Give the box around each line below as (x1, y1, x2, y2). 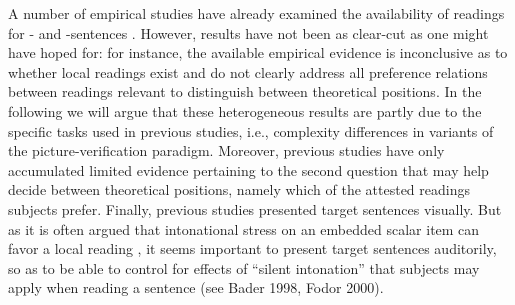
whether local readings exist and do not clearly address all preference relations (8, 61, 488, 82)
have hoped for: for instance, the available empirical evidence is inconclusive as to (8, 42, 508, 63)
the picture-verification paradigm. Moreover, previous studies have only (8, 140, 445, 161)
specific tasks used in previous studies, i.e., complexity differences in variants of (8, 120, 494, 141)
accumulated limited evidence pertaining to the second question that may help (8, 159, 489, 180)
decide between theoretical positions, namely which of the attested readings (8, 179, 470, 200)
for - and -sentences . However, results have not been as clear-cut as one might (8, 22, 489, 43)
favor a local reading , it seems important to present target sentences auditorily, (8, 238, 497, 259)
